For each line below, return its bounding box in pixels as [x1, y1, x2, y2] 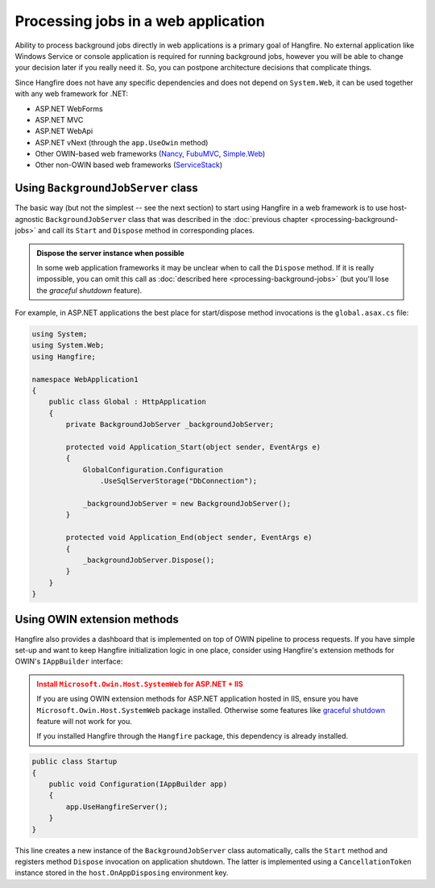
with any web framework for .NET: [14, 89, 129, 98]
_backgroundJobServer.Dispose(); [82, 555, 215, 564]
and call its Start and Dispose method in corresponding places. [37, 226, 255, 236]
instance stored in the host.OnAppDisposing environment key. [14, 868, 229, 878]
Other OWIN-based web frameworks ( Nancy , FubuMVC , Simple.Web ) [35, 149, 266, 159]
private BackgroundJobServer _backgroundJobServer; [65, 420, 275, 429]
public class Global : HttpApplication [48, 397, 207, 407]
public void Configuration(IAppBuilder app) [48, 780, 228, 789]
